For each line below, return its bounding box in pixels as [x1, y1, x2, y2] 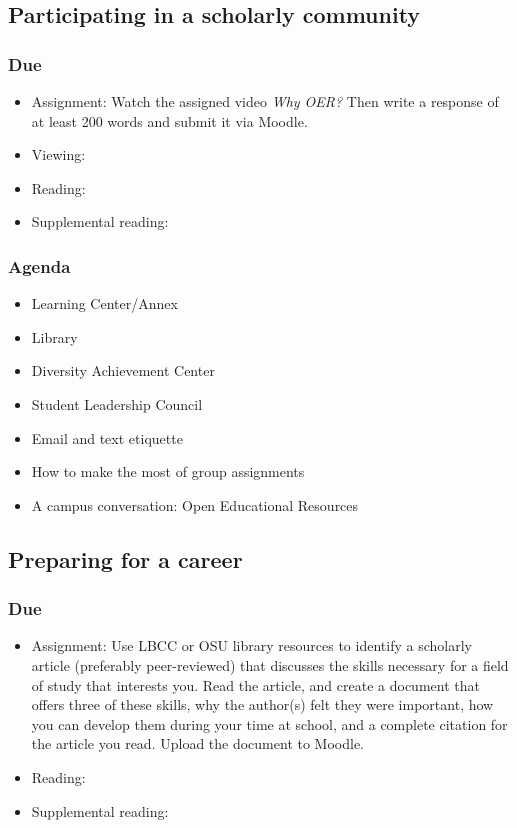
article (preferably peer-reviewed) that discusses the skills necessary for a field [31, 654, 509, 675]
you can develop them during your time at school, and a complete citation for [31, 713, 508, 734]
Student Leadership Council [31, 393, 203, 414]
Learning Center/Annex [31, 293, 178, 314]
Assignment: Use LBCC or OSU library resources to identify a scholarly [31, 635, 472, 656]
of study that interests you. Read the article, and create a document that [31, 674, 480, 695]
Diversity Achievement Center [31, 360, 215, 381]
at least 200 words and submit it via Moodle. [31, 110, 308, 131]
